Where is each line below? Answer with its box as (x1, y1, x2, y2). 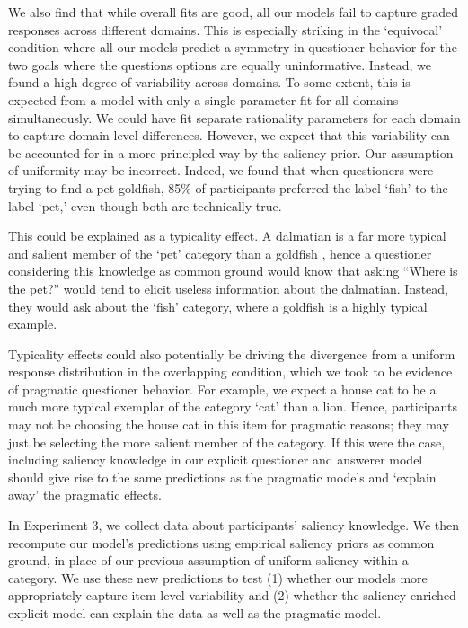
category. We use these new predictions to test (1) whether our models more (8, 568, 428, 587)
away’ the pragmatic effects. (8, 485, 162, 504)
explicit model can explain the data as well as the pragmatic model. (8, 604, 382, 622)
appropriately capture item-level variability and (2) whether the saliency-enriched (8, 586, 456, 605)
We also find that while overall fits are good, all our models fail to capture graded (8, 3, 458, 21)
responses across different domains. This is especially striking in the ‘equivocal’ (8, 20, 443, 39)
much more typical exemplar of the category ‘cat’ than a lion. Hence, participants (8, 397, 457, 416)
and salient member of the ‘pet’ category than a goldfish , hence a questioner (8, 243, 432, 262)
